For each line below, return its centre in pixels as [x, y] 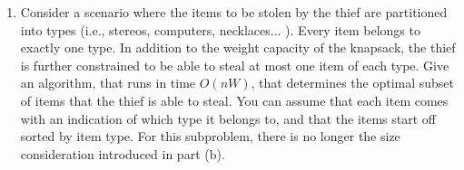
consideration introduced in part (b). [123, 153]
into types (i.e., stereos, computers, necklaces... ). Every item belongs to [220, 29]
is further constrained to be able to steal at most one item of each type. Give [235, 65]
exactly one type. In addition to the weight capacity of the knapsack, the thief [238, 47]
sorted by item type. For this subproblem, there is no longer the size [210, 136]
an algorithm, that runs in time [108, 83]
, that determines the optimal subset [353, 83]
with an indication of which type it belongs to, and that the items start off [228, 118]
